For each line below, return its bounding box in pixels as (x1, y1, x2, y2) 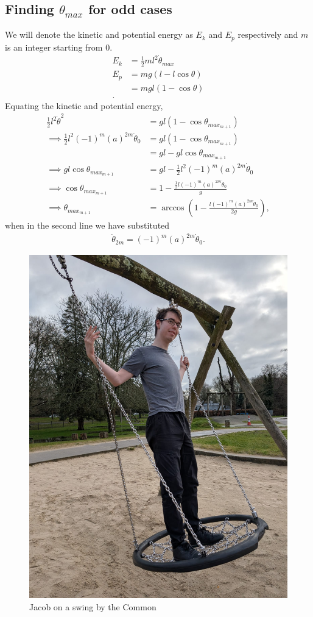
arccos (161, 204, 185, 213)
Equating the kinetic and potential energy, (5, 99, 163, 112)
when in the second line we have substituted (5, 219, 170, 232)
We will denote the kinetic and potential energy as (5, 28, 193, 41)
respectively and (237, 28, 298, 41)
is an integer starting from (5, 40, 103, 53)
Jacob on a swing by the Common (29, 600, 156, 613)
